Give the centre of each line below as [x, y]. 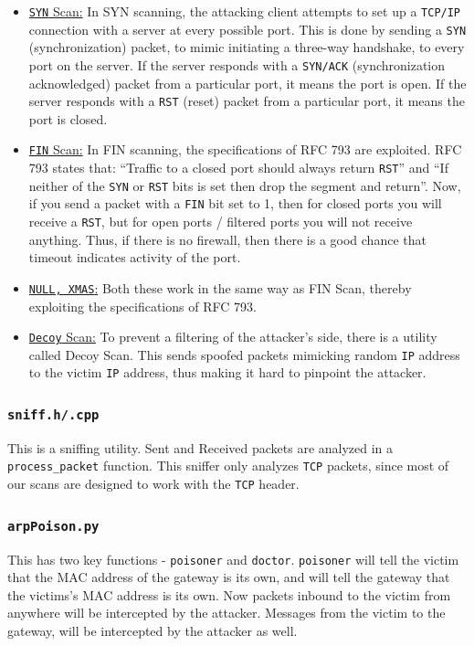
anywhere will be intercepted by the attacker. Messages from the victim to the [226, 613]
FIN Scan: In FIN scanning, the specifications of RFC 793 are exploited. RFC [245, 149]
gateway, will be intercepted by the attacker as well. [153, 630]
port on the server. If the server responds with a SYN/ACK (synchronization [237, 64]
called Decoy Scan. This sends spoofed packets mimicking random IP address [244, 354]
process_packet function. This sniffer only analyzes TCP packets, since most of [228, 466]
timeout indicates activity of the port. [135, 257]
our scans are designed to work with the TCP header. [153, 484]
